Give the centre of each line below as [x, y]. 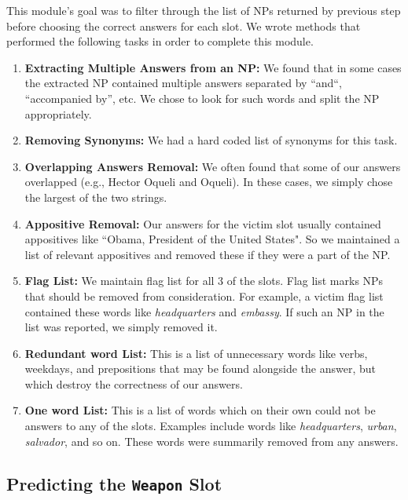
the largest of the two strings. [96, 197]
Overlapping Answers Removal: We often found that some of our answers [213, 166]
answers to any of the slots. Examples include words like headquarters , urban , [211, 426]
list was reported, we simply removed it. [121, 327]
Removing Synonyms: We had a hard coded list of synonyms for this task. [211, 140]
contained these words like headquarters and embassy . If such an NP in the [204, 311]
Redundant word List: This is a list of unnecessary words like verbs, [196, 353]
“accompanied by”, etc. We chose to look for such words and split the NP [202, 98]
